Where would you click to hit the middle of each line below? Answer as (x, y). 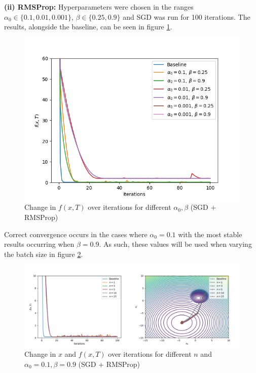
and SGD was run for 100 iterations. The (187, 16)
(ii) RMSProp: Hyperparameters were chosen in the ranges (99, 7)
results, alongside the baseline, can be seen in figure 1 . (88, 27)
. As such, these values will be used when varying (175, 244)
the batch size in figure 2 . (44, 254)
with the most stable (210, 234)
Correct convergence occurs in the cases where (76, 234)
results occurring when (39, 244)
